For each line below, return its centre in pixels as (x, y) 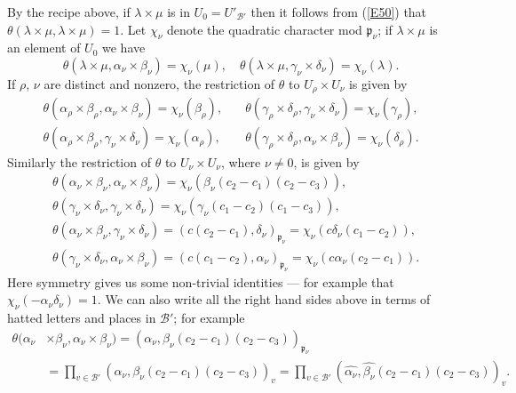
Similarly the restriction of (79, 161)
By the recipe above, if (69, 12)
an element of (44, 48)
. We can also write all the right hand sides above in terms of (264, 299)
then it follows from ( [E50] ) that (339, 12)
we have (124, 48)
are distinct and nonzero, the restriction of (159, 83)
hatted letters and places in (82, 318)
